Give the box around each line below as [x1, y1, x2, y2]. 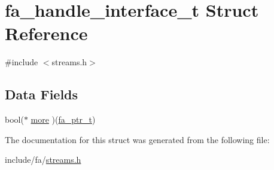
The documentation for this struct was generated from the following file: [5, 133, 270, 145]
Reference [5, 21, 88, 45]
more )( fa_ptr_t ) [31, 113, 96, 126]
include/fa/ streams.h [5, 153, 81, 166]
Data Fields [5, 85, 78, 104]
